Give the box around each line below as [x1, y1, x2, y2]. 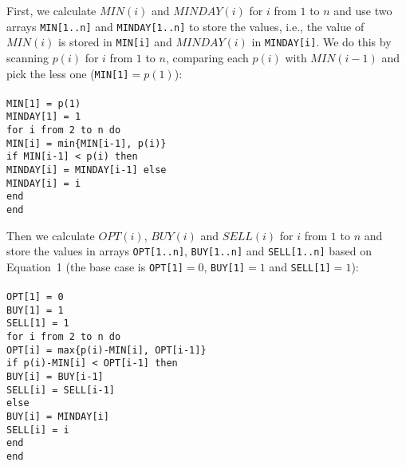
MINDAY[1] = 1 [6, 111, 81, 123]
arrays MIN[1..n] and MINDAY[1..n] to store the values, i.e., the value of [6, 18, 365, 34]
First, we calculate [6, 2, 97, 18]
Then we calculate [6, 227, 95, 243]
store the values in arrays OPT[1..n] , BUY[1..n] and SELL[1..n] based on [6, 243, 372, 259]
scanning [6, 49, 49, 65]
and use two [333, 2, 392, 18]
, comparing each [165, 49, 249, 65]
